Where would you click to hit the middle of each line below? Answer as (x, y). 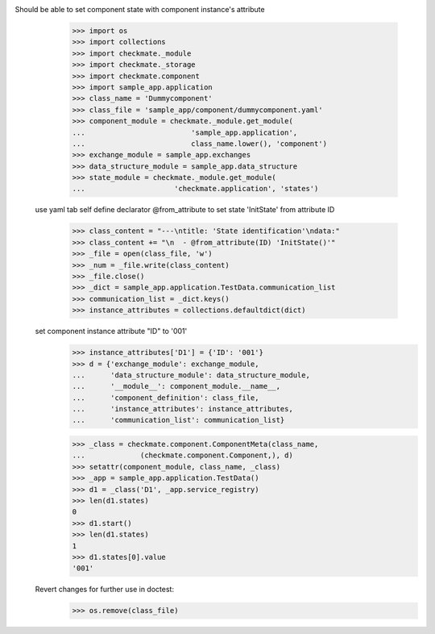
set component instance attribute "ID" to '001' (111, 332)
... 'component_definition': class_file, (166, 398)
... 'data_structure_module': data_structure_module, (191, 375)
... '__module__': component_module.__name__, (176, 386)
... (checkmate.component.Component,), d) (182, 455)
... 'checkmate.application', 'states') (195, 189)
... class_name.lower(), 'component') (200, 144)
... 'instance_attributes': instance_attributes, (182, 409)
